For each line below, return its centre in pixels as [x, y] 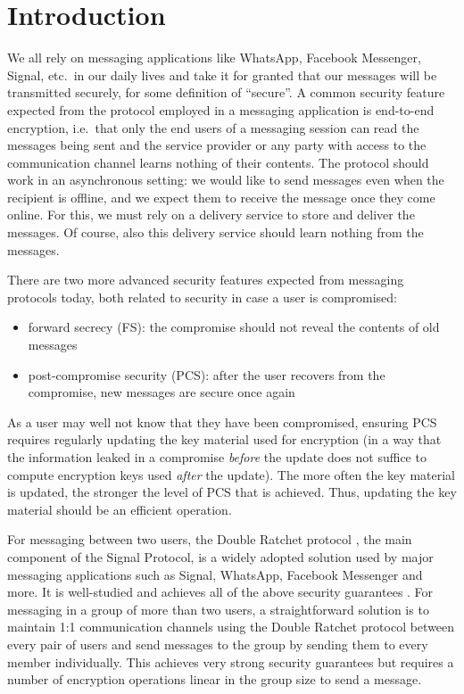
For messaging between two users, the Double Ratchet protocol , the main [210, 539]
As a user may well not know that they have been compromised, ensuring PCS [222, 421]
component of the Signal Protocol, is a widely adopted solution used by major [220, 556]
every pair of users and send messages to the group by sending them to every [218, 644]
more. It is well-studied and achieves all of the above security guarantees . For [220, 592]
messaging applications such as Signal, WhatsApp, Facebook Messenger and [215, 574]
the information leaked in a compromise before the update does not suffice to [217, 457]
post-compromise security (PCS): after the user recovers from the [207, 374]
